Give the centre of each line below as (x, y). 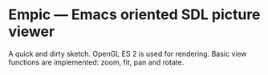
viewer (32, 32)
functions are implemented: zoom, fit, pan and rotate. (96, 62)
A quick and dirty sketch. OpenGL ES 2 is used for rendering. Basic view (128, 53)
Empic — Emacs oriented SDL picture (134, 15)
